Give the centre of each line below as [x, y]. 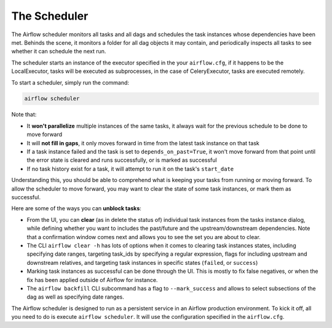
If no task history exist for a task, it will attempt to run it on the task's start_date [130, 169]
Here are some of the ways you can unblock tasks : [76, 208]
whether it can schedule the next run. [59, 51]
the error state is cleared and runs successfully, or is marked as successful [122, 160]
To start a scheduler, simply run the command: [70, 82]
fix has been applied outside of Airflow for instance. [92, 280]
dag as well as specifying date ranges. [75, 297]
